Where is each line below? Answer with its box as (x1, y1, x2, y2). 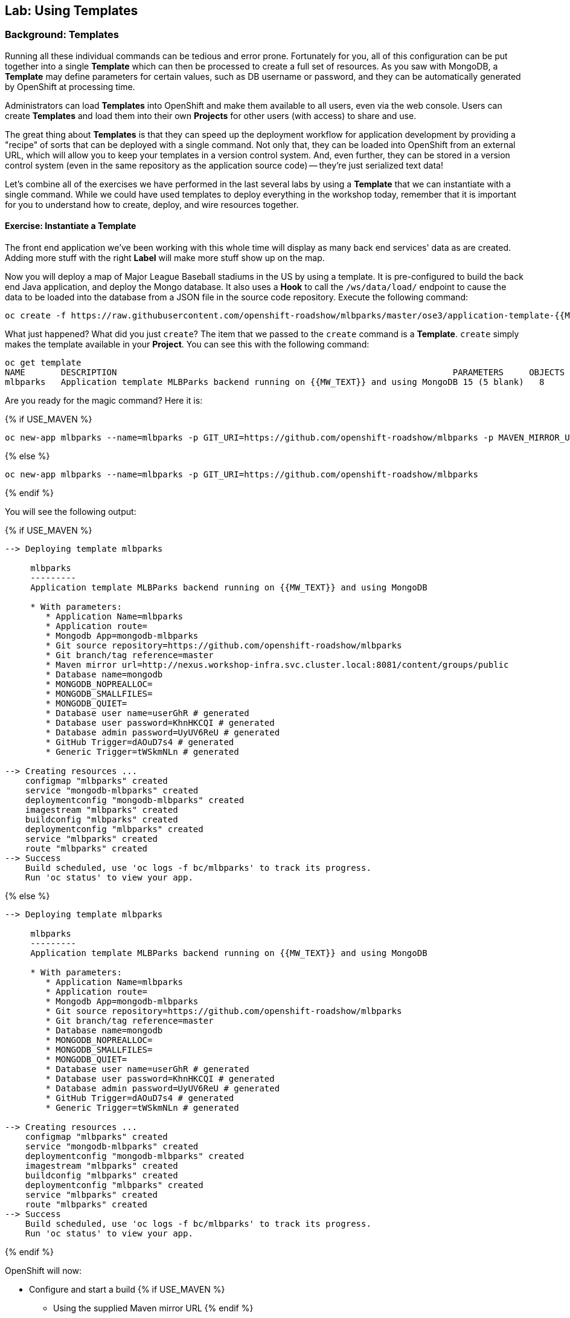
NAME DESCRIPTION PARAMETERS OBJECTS (5, 367, 565, 378)
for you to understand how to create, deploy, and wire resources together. (5, 199, 299, 210)
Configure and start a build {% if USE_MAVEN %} (29, 1284, 225, 1295)
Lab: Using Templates (5, 3, 138, 18)
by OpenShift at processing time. (5, 81, 135, 92)
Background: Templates (5, 28, 120, 41)
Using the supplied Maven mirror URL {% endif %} (53, 1303, 254, 1314)
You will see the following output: (5, 506, 136, 517)
